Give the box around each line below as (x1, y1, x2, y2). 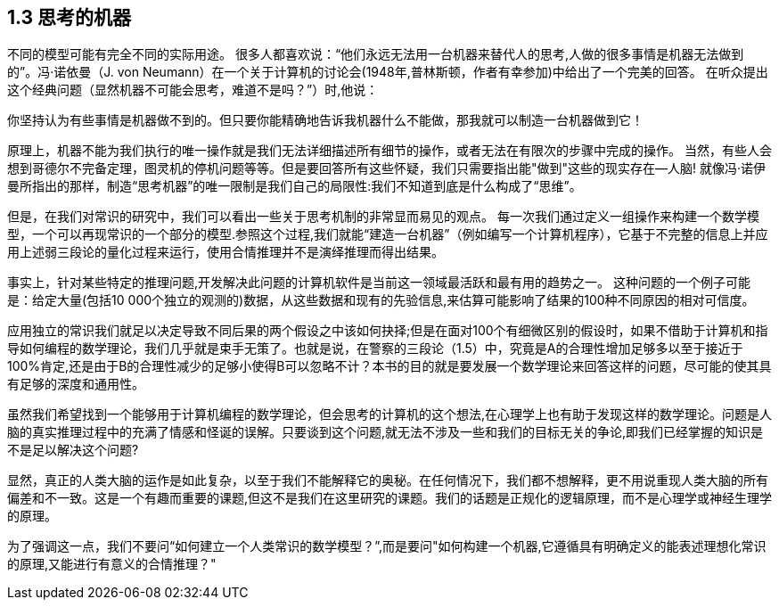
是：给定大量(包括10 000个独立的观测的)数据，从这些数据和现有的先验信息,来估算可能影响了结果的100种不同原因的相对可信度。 (7, 292, 755, 308)
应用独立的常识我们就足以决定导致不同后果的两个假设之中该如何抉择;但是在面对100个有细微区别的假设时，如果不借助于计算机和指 (7, 323, 768, 339)
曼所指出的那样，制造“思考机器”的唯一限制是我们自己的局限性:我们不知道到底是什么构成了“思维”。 (7, 178, 582, 194)
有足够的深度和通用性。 (7, 376, 144, 392)
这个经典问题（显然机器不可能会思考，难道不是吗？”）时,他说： (7, 82, 379, 98)
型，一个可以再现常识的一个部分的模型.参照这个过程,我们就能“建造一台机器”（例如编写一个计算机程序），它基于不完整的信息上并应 (7, 226, 768, 242)
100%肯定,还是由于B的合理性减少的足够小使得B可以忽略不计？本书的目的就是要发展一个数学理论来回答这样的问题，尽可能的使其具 (7, 358, 772, 374)
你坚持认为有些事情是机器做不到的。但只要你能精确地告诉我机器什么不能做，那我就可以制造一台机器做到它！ (7, 112, 644, 128)
